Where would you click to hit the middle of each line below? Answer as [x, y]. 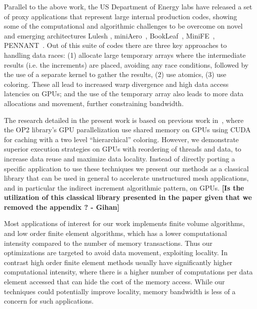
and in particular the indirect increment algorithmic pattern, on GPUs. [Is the [124, 187]
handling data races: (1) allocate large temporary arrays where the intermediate [125, 55]
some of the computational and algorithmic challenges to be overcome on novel [123, 26]
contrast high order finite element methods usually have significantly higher [118, 262]
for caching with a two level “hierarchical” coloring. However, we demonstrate [122, 139]
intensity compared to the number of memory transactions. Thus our [108, 243]
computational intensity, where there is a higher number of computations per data [128, 272]
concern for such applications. [49, 301]
